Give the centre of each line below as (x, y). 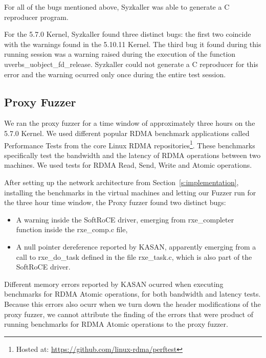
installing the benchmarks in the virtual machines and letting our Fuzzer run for (130, 192)
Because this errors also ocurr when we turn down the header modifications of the (132, 304)
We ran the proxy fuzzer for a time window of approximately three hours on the (130, 123)
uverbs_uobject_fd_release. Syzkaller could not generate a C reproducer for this (131, 64)
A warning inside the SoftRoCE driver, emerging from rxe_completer (125, 219)
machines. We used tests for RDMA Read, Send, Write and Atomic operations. (128, 165)
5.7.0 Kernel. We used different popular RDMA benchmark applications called (127, 133)
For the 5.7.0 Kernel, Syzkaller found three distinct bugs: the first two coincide (128, 34)
